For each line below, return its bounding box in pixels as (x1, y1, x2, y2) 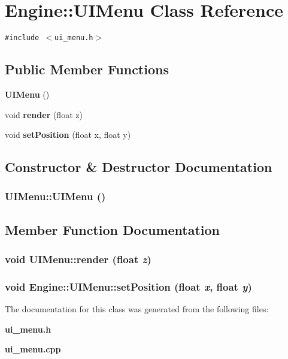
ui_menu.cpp (5, 343, 61, 355)
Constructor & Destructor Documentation (5, 158, 272, 176)
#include (5, 34, 40, 43)
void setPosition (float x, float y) (5, 128, 131, 141)
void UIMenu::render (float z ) (5, 252, 151, 267)
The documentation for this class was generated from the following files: (5, 303, 269, 315)
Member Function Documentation (5, 220, 220, 239)
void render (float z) (5, 108, 83, 120)
